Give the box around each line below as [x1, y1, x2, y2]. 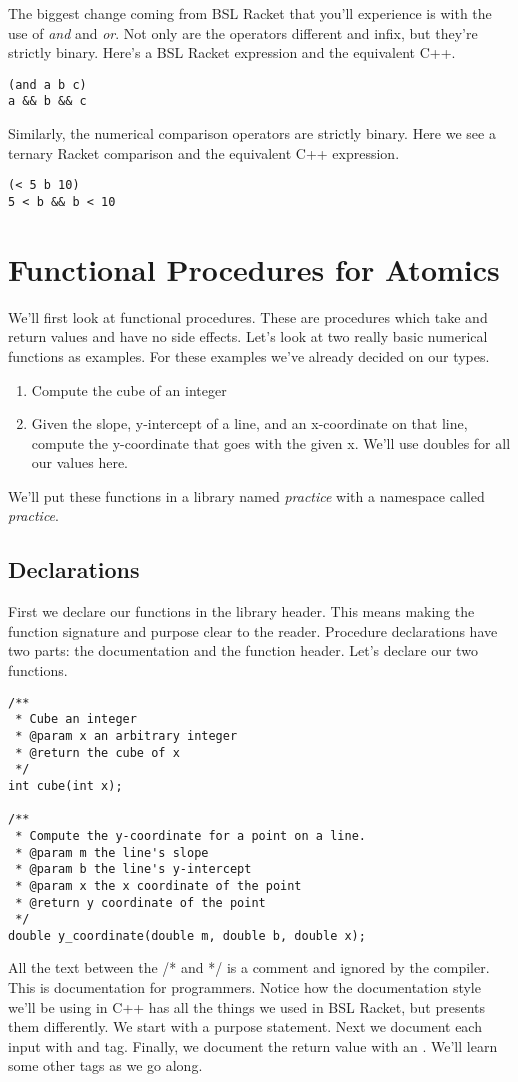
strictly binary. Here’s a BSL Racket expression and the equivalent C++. [8, 42, 456, 63]
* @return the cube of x [15, 745, 180, 760]
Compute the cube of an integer [31, 379, 227, 400]
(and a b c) [8, 77, 87, 92]
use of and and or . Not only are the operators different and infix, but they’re [8, 22, 478, 43]
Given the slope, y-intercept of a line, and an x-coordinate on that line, [31, 413, 468, 434]
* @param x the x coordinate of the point [15, 878, 302, 893]
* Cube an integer [15, 712, 137, 727]
